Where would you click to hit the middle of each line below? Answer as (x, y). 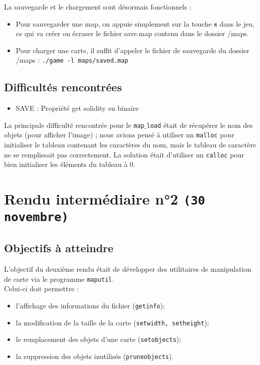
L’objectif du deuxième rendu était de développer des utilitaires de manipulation (128, 269)
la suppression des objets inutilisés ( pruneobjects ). (95, 356)
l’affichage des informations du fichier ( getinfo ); (90, 305)
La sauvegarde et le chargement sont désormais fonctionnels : (98, 7)
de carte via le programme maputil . (59, 279)
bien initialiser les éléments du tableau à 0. (70, 164)
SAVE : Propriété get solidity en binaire (77, 108)
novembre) (36, 217)
